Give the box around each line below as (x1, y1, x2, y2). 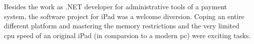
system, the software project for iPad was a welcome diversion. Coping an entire (4, 11, 245, 21)
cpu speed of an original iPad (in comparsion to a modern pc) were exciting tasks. (4, 30, 251, 40)
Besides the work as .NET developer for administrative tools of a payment (4, 1, 227, 11)
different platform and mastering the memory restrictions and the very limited (4, 21, 240, 31)
